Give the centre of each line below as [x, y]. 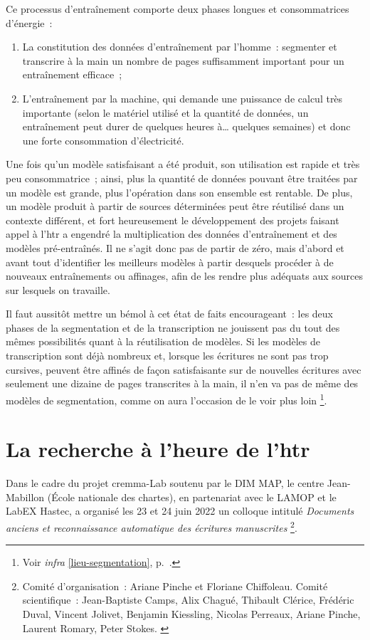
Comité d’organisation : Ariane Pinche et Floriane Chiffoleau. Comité [175, 586]
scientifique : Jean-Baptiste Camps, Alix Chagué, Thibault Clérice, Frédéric [188, 600]
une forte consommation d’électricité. [103, 140]
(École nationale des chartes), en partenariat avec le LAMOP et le [192, 497]
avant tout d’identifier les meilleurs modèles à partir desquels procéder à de [170, 262]
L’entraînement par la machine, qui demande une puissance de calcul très [183, 98]
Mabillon [25, 497]
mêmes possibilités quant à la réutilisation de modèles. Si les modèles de [163, 341]
